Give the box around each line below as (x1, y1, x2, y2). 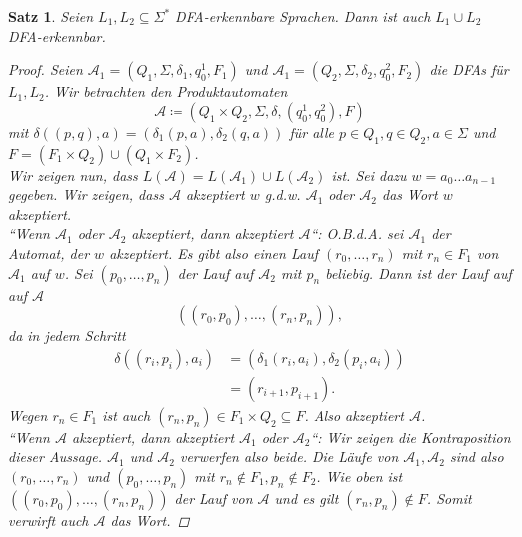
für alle (289, 121, 335, 142)
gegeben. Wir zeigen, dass (8, 184, 164, 205)
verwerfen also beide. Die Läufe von (179, 446, 399, 467)
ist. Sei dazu (331, 164, 407, 185)
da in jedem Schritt (8, 325, 126, 346)
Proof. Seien (8, 59, 83, 80)
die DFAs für (429, 59, 509, 80)
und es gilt (274, 487, 339, 508)
